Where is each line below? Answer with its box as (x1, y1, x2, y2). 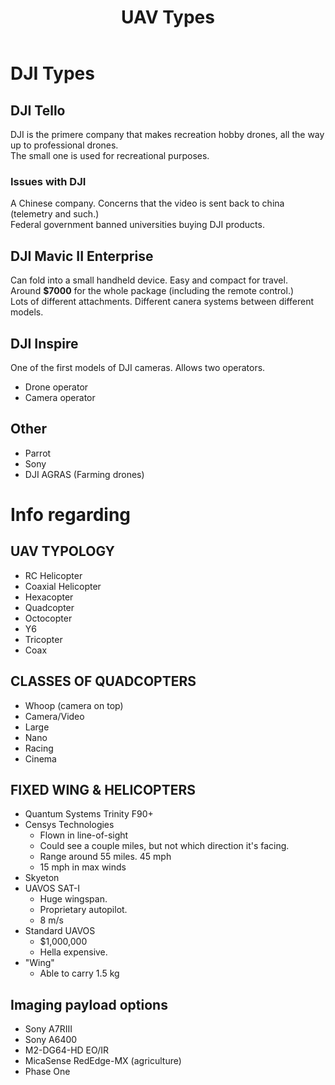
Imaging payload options (10, 996, 168, 1013)
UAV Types (121, 6, 215, 29)
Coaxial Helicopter (24, 580, 102, 592)
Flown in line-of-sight (39, 829, 129, 841)
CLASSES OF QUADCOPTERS (10, 673, 197, 690)
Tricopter (24, 633, 63, 645)
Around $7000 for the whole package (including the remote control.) (10, 285, 295, 297)
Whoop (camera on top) (24, 699, 124, 711)
